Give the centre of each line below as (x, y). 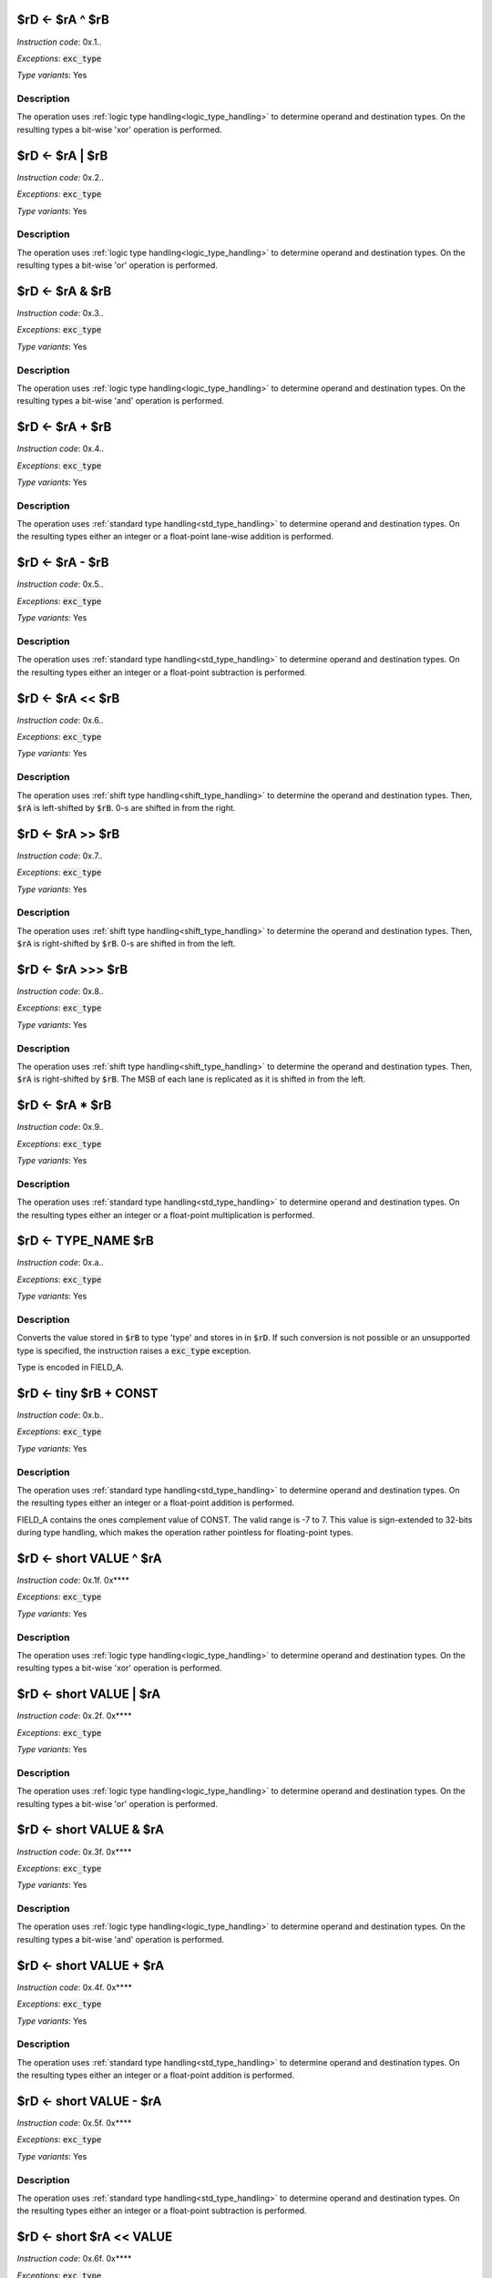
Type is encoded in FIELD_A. (71, 1368)
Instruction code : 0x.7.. (60, 856)
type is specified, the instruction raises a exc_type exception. (134, 1350)
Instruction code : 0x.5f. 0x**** (74, 2122)
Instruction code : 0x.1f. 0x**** (73, 1580)
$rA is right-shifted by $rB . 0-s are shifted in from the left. (126, 944)
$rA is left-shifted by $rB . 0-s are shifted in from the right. (126, 807)
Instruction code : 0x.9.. (61, 1127)
